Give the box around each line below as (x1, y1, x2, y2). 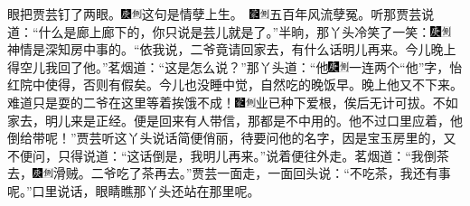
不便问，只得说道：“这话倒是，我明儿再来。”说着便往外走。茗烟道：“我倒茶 (7, 145, 449, 164)
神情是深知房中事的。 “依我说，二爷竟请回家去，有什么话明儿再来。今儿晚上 (7, 40, 456, 59)
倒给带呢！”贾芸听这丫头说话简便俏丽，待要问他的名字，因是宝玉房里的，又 (7, 128, 456, 147)
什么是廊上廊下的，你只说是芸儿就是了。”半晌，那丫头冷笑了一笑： (38, 22, 431, 41)
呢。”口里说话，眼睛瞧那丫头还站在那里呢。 (7, 181, 260, 200)
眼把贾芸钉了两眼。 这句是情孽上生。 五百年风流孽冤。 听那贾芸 (7, 5, 422, 23)
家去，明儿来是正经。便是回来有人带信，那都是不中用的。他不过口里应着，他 (7, 110, 463, 129)
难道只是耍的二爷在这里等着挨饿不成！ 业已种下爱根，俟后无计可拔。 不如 (7, 92, 458, 111)
